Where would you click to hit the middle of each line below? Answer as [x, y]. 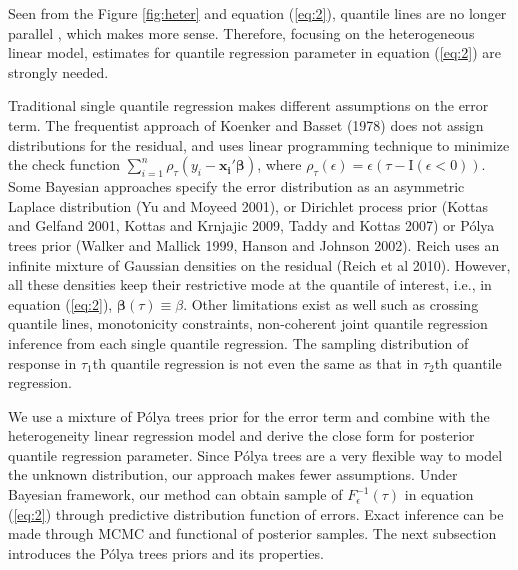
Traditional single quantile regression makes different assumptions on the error [248, 105]
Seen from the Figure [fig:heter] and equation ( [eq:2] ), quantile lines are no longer [257, 13]
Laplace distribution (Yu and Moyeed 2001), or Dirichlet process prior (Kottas [248, 205]
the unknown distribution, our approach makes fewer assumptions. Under [233, 474]
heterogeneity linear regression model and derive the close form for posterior [241, 435]
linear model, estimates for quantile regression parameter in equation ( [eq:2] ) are [254, 52]
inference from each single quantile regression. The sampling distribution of [238, 342]
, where [279, 164]
